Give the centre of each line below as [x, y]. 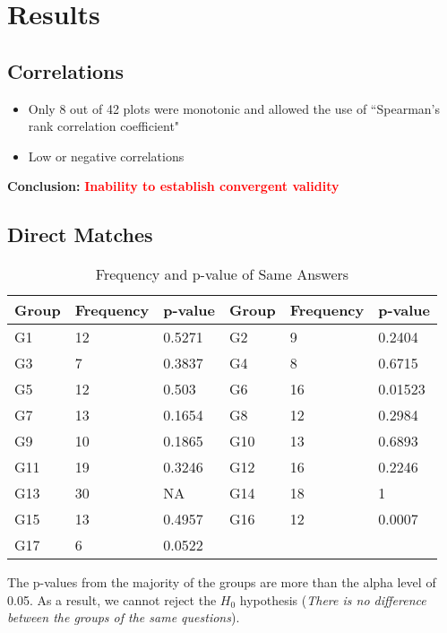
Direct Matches [80, 234]
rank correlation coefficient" [104, 126]
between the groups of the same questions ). [124, 617]
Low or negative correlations [106, 156]
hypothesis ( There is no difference [333, 599]
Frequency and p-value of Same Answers [222, 274]
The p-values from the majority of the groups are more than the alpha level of [222, 582]
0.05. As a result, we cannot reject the [112, 599]
